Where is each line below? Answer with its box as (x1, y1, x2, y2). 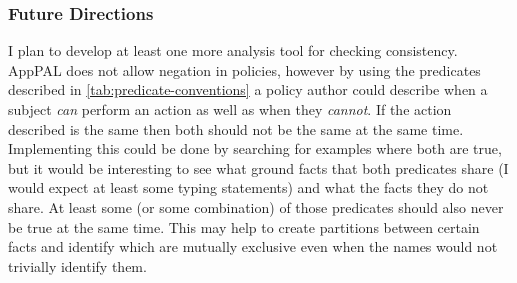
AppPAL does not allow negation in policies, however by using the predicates (8, 59, 481, 80)
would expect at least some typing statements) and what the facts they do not (8, 177, 489, 198)
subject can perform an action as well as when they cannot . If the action (8, 99, 452, 119)
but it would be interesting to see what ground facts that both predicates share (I (8, 157, 509, 178)
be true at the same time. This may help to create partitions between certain (8, 216, 480, 237)
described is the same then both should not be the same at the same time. (8, 118, 464, 139)
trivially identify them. (8, 255, 147, 276)
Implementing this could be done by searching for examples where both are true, (8, 138, 502, 159)
